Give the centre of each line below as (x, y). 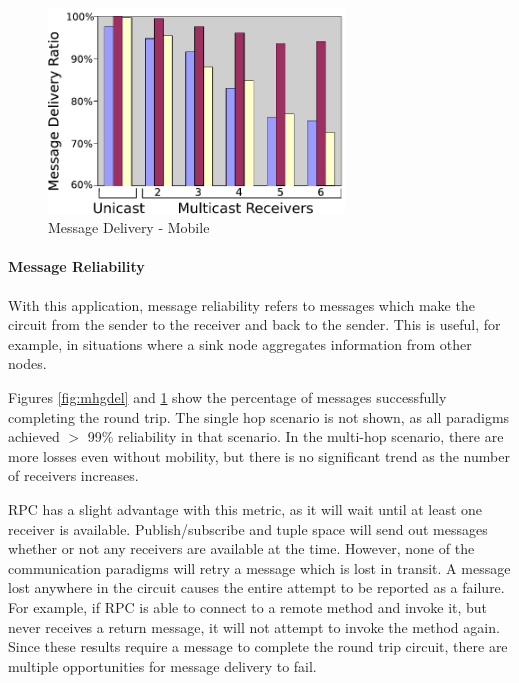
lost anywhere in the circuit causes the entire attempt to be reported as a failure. (256, 587)
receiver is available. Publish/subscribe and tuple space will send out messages (248, 528)
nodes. (27, 363)
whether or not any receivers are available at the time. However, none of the (241, 548)
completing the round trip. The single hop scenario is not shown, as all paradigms (259, 416)
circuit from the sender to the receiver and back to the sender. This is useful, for (254, 324)
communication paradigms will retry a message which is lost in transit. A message (259, 567)
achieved (34, 436)
